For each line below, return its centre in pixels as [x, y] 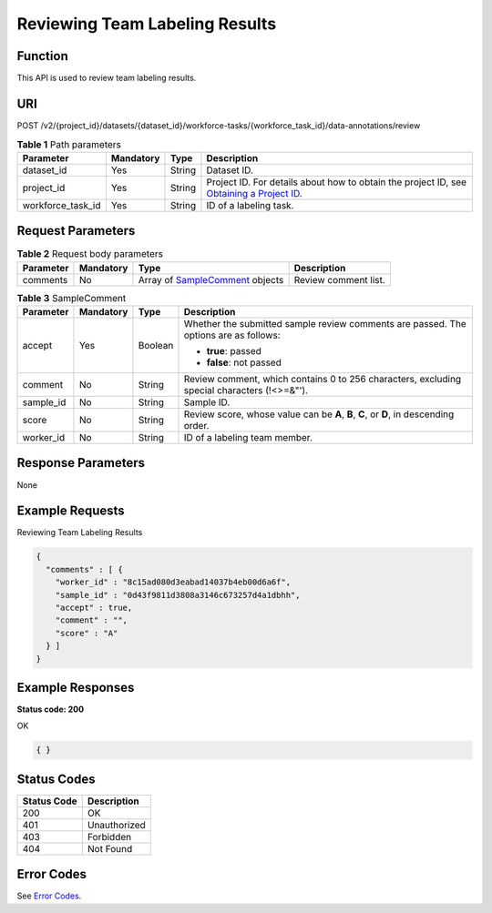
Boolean [156, 345]
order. [196, 426]
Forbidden [109, 837]
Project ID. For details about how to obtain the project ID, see [337, 182]
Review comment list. [340, 279]
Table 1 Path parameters [69, 144]
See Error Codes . [49, 896]
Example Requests [71, 511]
